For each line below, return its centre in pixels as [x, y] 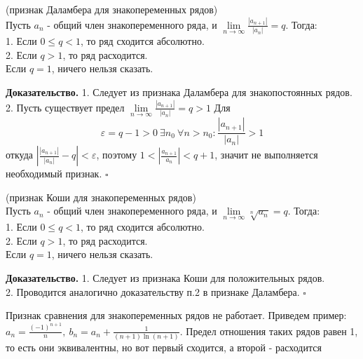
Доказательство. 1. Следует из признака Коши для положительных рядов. [165, 277]
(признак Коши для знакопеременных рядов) [101, 197]
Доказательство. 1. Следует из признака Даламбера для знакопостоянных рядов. [179, 92]
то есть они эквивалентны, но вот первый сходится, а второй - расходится [164, 347]
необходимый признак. [54, 174]
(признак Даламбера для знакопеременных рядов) [112, 9]
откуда [19, 155]
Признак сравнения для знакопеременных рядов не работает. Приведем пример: [176, 315]
